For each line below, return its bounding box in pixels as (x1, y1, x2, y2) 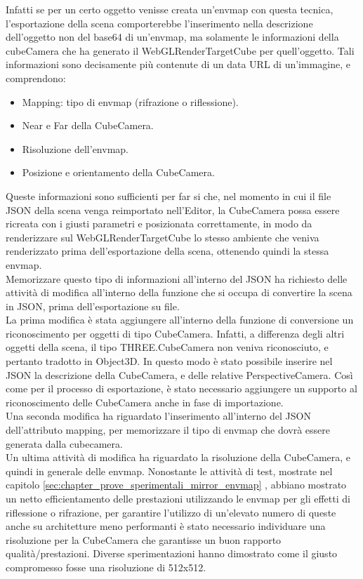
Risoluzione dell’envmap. (22, 141, 128, 156)
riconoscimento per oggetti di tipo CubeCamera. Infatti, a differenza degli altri (6, 326, 345, 340)
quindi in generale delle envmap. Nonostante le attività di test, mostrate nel (6, 463, 333, 478)
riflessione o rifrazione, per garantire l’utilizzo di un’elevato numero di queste (6, 505, 336, 519)
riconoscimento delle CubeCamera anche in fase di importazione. (6, 394, 284, 409)
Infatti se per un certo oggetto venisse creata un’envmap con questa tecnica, (6, 2, 334, 16)
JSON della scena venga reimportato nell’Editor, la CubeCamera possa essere (6, 202, 340, 217)
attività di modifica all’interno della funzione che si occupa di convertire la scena (6, 285, 352, 300)
